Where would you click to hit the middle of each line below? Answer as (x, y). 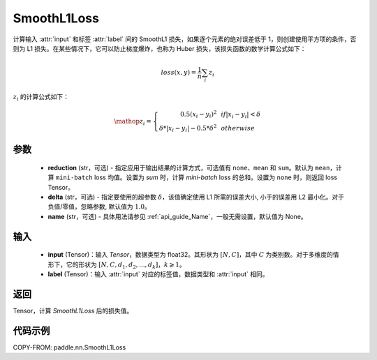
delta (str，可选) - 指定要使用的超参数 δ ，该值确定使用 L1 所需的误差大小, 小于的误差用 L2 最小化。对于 (196, 197)
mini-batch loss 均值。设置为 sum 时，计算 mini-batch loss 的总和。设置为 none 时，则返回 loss (197, 177)
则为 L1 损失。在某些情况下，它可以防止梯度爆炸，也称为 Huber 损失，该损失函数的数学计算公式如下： (160, 48)
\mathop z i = (133, 122)
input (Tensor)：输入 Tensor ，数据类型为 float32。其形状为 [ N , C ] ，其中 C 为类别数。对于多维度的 (190, 255)
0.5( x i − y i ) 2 (199, 114)
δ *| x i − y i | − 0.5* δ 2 (188, 128)
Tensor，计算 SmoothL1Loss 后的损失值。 (73, 310)
